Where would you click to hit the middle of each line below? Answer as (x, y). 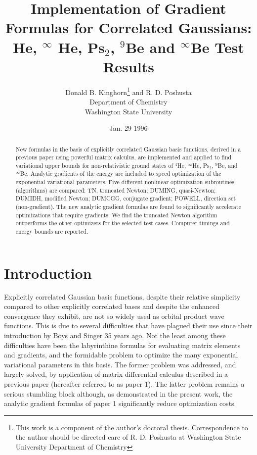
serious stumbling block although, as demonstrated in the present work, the (118, 393)
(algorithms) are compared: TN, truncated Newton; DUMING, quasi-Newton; (116, 190)
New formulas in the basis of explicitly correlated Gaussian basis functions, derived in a (128, 149)
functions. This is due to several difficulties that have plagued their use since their (128, 326)
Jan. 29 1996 (128, 128)
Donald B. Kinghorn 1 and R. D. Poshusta (128, 91)
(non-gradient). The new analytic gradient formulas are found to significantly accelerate (128, 207)
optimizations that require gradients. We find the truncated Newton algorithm (116, 215)
